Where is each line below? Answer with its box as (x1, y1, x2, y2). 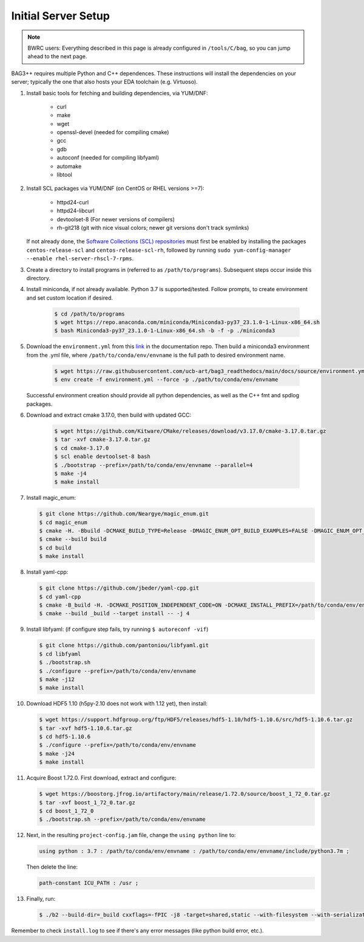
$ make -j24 (39, 750, 75, 757)
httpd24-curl (56, 198, 89, 206)
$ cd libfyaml (39, 650, 81, 658)
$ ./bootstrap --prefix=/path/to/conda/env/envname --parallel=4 (54, 462, 253, 468)
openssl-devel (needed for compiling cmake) (56, 129, 169, 136)
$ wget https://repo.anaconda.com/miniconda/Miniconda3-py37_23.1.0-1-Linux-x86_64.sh (54, 319, 320, 326)
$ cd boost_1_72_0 (39, 807, 94, 814)
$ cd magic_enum (39, 519, 88, 526)
